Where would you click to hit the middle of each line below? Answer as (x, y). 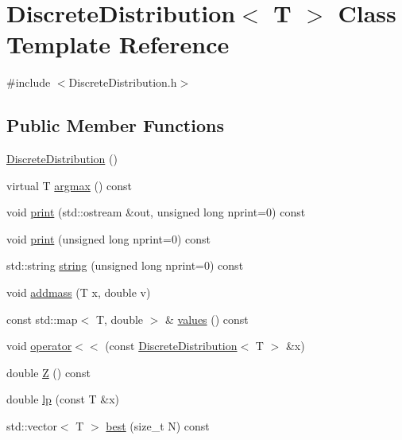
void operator (39, 346)
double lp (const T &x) (63, 399)
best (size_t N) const (158, 426)
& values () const (207, 319)
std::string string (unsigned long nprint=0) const (125, 265)
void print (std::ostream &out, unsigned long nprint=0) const (156, 212)
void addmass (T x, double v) (79, 292)
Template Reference (118, 44)
